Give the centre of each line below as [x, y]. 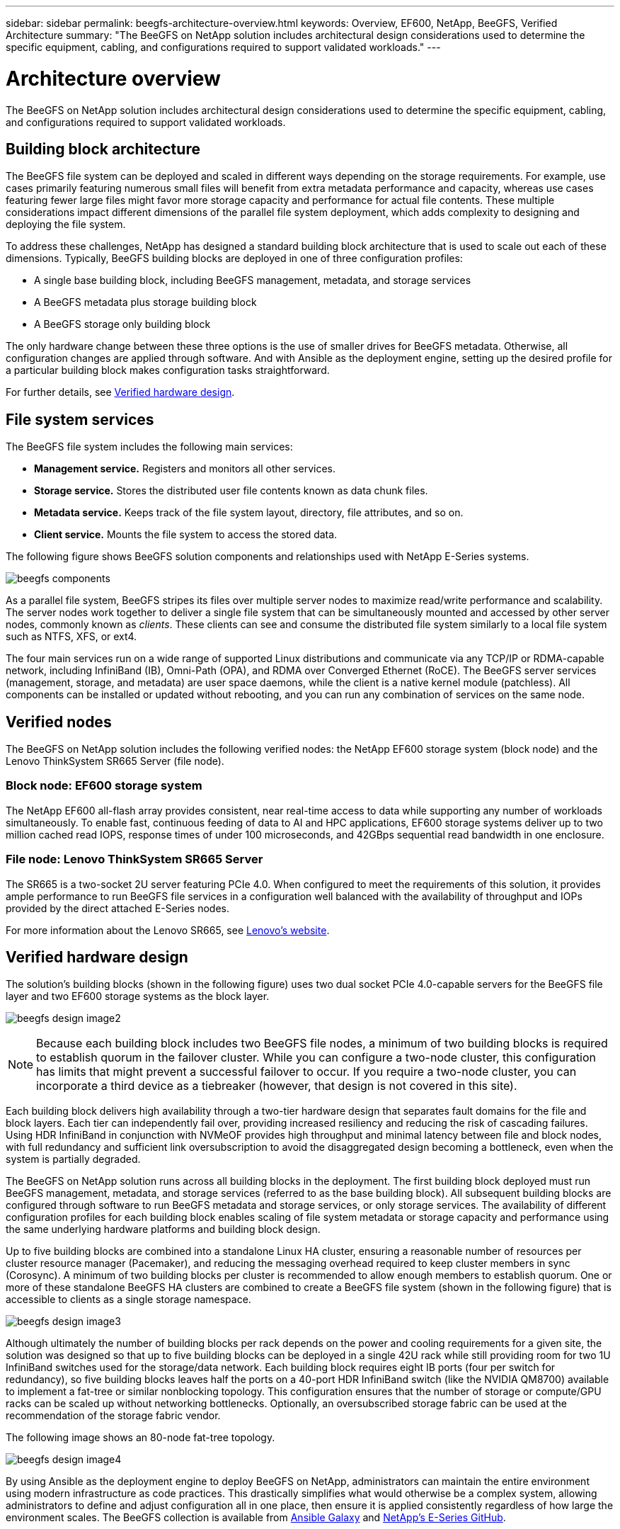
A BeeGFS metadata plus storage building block [145, 302]
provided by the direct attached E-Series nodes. [117, 908]
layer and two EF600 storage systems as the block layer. [138, 996]
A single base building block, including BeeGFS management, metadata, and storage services [253, 280]
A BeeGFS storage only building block [122, 324]
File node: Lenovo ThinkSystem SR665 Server [134, 859]
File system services [80, 419]
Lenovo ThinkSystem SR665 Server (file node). [115, 761]
